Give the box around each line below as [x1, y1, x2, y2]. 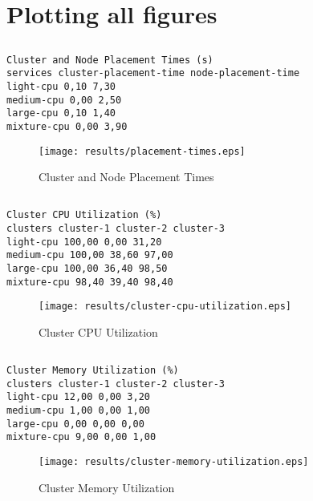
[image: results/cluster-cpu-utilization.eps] [39, 301, 291, 313]
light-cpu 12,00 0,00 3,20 [6, 391, 150, 403]
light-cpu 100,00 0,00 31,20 [6, 236, 162, 248]
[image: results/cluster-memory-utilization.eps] [39, 455, 309, 467]
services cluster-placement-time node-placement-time [6, 67, 300, 79]
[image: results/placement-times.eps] [39, 145, 246, 157]
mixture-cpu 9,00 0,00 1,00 [6, 431, 156, 443]
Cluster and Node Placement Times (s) [6, 54, 213, 66]
